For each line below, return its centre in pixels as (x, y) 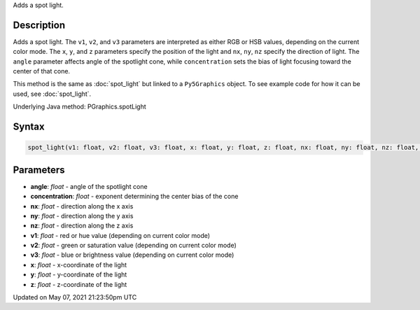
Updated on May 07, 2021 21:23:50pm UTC (75, 297)
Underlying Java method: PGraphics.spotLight (79, 107)
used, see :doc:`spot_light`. (52, 94)
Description (39, 25)
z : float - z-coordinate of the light (79, 284)
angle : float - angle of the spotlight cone (89, 186)
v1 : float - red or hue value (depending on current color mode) (120, 235)
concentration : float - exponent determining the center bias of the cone (134, 197)
